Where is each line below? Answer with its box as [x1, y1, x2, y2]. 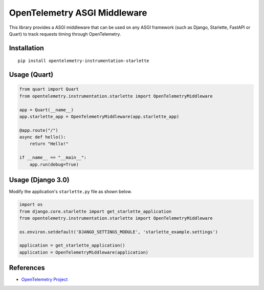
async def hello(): [19, 134, 66, 140]
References [9, 264, 45, 272]
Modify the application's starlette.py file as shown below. [9, 188, 132, 195]
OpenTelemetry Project [21, 276, 68, 283]
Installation [9, 44, 44, 52]
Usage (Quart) [9, 71, 54, 79]
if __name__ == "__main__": [19, 155, 87, 161]
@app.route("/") [19, 127, 59, 133]
